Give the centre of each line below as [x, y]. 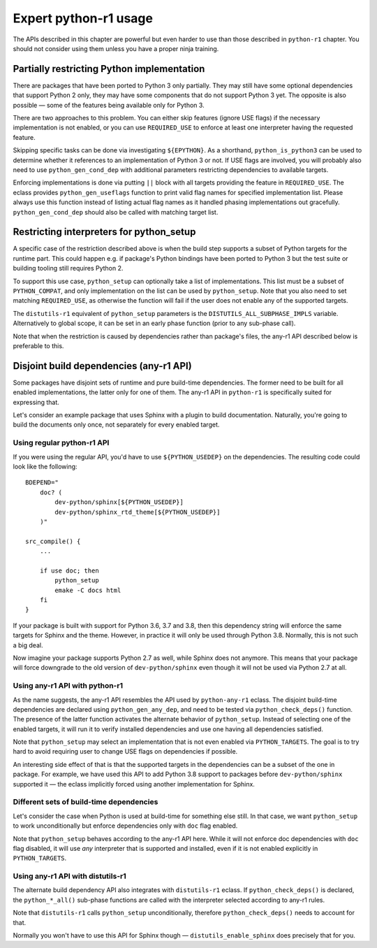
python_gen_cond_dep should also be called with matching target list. [116, 212]
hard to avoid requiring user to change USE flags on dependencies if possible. [125, 752]
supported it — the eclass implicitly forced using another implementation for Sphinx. [134, 784]
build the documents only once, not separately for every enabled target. [116, 425]
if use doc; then [69, 570]
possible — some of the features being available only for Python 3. [109, 105]
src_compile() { [53, 541]
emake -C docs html [88, 590]
